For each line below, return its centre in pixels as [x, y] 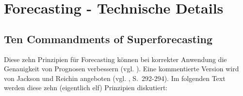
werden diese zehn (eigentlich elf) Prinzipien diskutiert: [86, 88]
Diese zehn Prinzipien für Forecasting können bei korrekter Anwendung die [115, 59]
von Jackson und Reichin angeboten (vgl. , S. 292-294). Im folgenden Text [115, 78]
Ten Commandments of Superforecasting [108, 39]
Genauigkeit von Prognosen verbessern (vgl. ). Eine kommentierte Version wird [121, 69]
